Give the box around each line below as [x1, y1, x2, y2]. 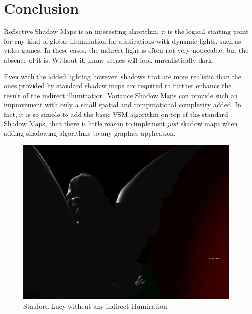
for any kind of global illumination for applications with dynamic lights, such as [4, 35, 241, 46]
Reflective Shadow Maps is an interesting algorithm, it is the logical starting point [4, 26, 249, 36]
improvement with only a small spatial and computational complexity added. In [4, 99, 242, 110]
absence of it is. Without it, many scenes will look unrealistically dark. [4, 54, 214, 65]
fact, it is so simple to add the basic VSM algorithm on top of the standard [4, 109, 228, 119]
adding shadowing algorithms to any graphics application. [4, 128, 176, 138]
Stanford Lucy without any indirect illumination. [23, 301, 169, 311]
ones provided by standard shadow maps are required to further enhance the [4, 81, 232, 91]
